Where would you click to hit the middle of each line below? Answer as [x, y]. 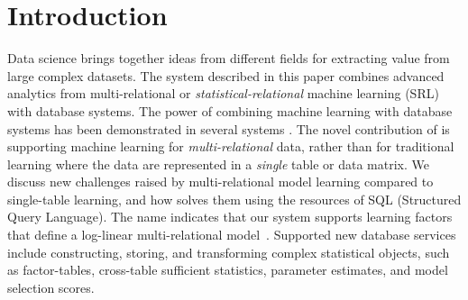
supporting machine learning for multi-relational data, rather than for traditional [231, 146]
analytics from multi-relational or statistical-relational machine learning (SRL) [223, 93]
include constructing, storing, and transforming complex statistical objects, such [229, 252]
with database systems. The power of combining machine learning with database [230, 110]
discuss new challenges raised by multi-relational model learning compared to [220, 182]
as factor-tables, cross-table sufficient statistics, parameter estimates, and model [228, 270]
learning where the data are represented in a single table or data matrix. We [218, 164]
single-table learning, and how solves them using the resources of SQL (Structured [234, 199]
